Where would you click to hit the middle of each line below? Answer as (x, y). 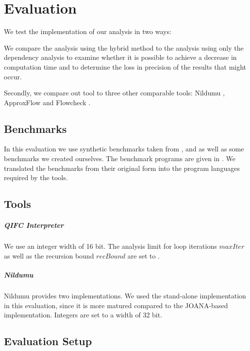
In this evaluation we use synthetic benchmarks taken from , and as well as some (124, 149)
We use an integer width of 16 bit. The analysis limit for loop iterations (110, 246)
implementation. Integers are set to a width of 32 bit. (83, 315)
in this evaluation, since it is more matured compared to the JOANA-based (116, 305)
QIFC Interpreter (34, 225)
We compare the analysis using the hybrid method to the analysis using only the (124, 47)
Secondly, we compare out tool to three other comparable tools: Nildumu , (114, 93)
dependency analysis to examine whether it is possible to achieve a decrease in (120, 57)
